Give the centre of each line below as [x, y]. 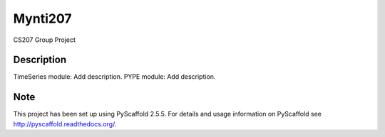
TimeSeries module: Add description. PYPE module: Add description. [114, 77]
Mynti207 [42, 18]
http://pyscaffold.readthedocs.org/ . [65, 124]
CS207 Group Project [45, 40]
